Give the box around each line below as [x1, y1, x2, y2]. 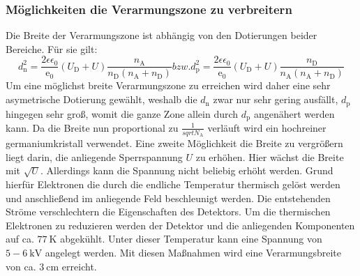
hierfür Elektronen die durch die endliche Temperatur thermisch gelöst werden [6, 176, 340, 191]
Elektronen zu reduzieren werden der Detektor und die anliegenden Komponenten [6, 217, 355, 232]
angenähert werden [253, 106, 335, 121]
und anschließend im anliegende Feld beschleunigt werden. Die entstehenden [6, 190, 331, 205]
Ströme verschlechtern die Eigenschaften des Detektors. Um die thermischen [6, 204, 331, 219]
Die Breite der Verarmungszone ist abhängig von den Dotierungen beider [6, 28, 317, 43]
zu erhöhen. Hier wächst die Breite [195, 149, 344, 164]
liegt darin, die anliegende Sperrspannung [6, 149, 183, 164]
